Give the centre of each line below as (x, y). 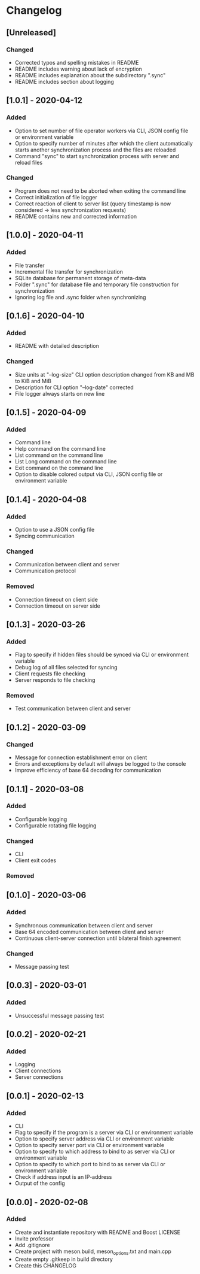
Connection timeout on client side (56, 599)
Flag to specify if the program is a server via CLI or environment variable (104, 1133)
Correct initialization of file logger (56, 197)
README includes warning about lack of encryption (78, 69)
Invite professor (34, 1238)
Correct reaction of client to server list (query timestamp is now (93, 204)
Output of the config (40, 1184)
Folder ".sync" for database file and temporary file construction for (97, 284)
